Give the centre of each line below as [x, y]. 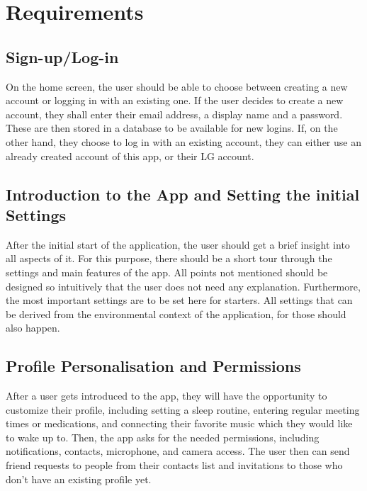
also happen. [33, 328]
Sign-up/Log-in [62, 56]
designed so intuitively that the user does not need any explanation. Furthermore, [183, 286]
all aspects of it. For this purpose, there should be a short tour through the [169, 258]
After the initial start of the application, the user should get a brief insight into [178, 244]
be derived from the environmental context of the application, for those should [176, 314]
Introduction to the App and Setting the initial [183, 194]
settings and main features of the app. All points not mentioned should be [167, 272]
